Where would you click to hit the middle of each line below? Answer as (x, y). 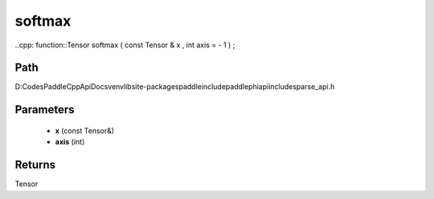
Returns (35, 165)
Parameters (45, 110)
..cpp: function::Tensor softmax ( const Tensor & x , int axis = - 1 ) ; (125, 45)
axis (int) (70, 142)
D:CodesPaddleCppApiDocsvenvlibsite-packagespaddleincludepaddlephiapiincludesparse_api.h (175, 87)
